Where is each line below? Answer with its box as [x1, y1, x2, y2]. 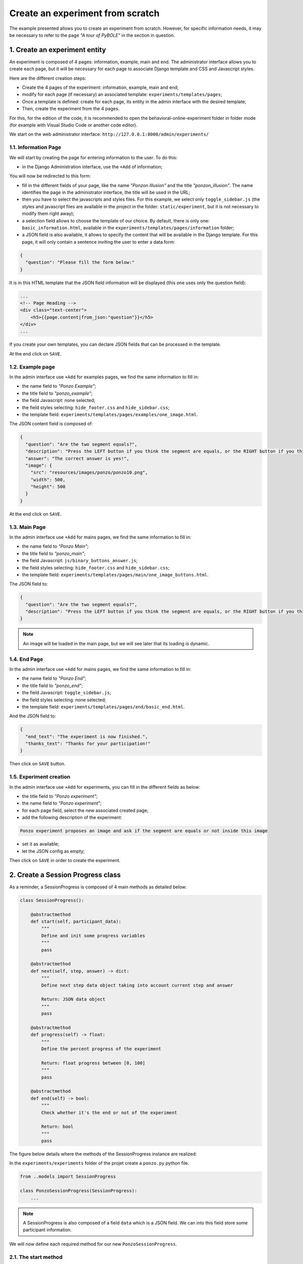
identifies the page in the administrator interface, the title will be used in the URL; [22, 190, 190, 196]
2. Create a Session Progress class [9, 870, 121, 879]
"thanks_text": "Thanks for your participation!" [25, 741, 151, 747]
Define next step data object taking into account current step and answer [41, 982, 233, 988]
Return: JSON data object [41, 997, 106, 1002]
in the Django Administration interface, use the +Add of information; [22, 163, 163, 169]
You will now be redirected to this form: [9, 173, 91, 179]
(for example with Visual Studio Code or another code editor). [9, 122, 137, 128]
